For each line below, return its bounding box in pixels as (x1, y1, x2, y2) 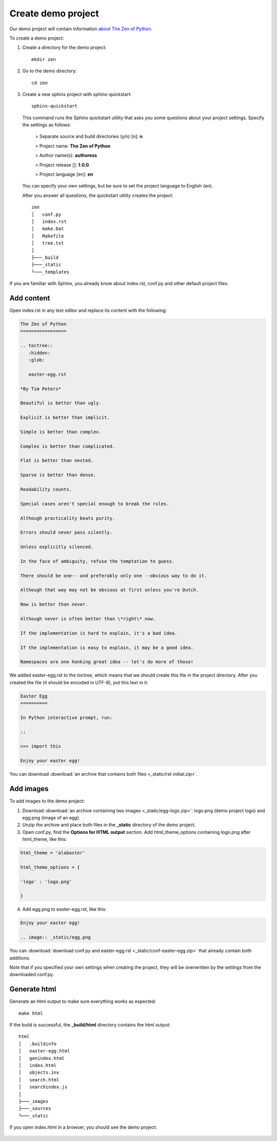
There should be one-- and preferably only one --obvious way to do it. (20, 573, 207, 578)
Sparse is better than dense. (20, 472, 96, 478)
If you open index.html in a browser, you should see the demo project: (9, 1124, 157, 1130)
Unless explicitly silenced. (20, 544, 94, 550)
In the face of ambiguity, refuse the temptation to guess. (20, 558, 175, 564)
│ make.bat (31, 226, 64, 232)
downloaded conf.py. (9, 971, 54, 978)
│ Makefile (31, 233, 64, 239)
